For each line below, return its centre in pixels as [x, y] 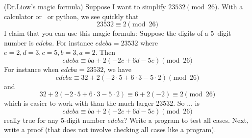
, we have [117, 69]
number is [19, 42]
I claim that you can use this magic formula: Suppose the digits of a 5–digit [118, 33]
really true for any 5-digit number [55, 120]
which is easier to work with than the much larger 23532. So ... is [102, 103]
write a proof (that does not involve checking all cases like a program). [110, 129]
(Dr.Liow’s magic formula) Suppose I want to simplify [85, 6]
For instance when [31, 69]
